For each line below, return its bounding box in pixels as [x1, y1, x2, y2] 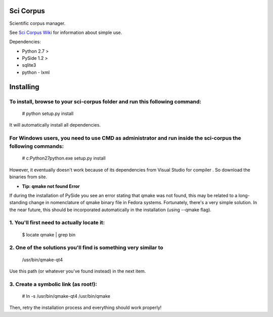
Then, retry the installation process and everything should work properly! [9, 304, 162, 311]
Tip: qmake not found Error [22, 183, 80, 189]
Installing [9, 83, 40, 91]
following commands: [9, 143, 64, 150]
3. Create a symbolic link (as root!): [9, 281, 97, 288]
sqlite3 [22, 62, 36, 68]
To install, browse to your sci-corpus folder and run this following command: [9, 98, 202, 105]
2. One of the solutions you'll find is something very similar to [9, 244, 164, 251]
